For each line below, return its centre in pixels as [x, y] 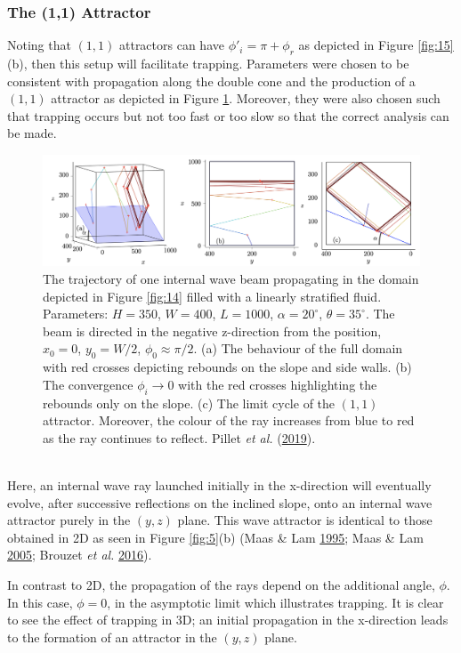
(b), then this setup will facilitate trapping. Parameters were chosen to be [208, 64]
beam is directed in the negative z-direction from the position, [212, 331]
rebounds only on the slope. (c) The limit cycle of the [189, 403]
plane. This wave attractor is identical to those [305, 520]
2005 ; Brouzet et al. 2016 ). [80, 555]
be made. [32, 133]
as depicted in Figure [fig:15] [376, 45]
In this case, [40, 602]
